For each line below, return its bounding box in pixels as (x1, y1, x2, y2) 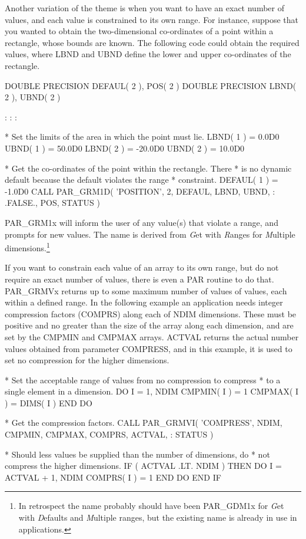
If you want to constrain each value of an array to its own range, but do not (5, 261, 279, 274)
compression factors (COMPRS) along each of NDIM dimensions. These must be (5, 307, 297, 320)
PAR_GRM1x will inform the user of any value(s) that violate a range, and (5, 216, 278, 228)
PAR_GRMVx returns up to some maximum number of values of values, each (5, 284, 287, 297)
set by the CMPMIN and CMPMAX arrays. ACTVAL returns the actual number (5, 330, 299, 343)
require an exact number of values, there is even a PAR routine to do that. (5, 272, 274, 285)
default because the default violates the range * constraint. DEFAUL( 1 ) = (5, 173, 278, 186)
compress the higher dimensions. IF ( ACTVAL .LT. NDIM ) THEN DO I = (5, 459, 282, 472)
